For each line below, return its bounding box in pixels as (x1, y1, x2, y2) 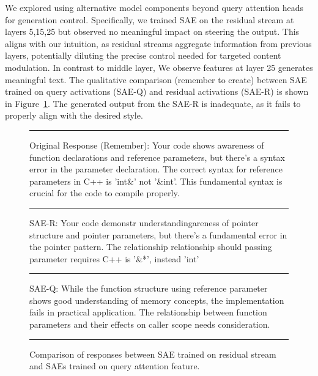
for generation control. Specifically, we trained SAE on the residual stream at (5, 13, 294, 26)
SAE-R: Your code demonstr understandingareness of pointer (29, 216, 259, 229)
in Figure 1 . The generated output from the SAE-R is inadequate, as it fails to (5, 97, 301, 109)
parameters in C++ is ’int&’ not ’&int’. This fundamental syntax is (29, 174, 283, 187)
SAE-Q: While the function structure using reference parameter (29, 282, 268, 295)
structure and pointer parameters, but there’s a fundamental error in (29, 228, 287, 241)
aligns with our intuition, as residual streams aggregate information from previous (5, 37, 312, 50)
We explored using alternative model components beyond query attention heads (5, 1, 304, 13)
